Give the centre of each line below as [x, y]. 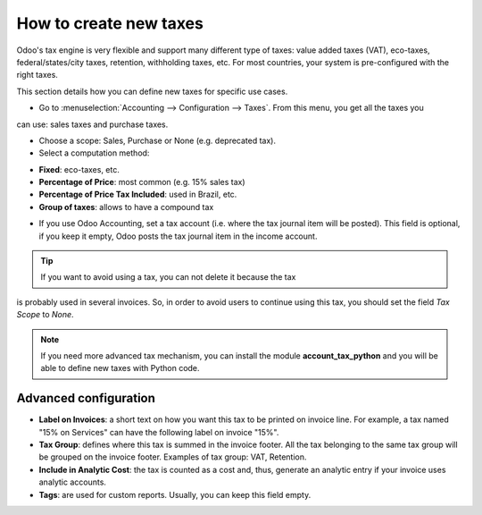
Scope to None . [46, 315]
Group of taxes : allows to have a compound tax [126, 207]
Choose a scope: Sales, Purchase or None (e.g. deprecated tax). [158, 140]
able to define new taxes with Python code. [120, 368]
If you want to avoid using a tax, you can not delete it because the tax [168, 277]
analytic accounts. [73, 482]
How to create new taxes [110, 23]
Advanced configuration [86, 398]
